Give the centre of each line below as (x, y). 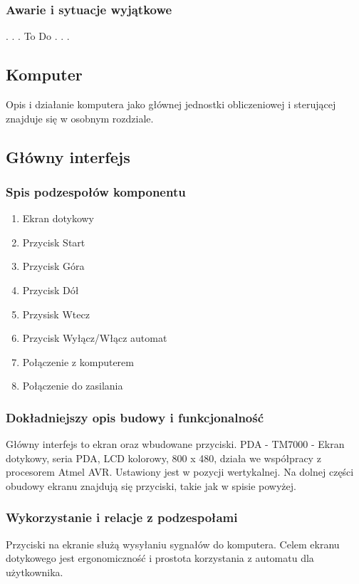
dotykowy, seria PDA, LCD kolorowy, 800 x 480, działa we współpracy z (163, 458)
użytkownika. (35, 572)
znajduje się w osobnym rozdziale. (80, 118)
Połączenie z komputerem (78, 361)
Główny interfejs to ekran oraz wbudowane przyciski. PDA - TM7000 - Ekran (175, 444)
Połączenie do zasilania (73, 386)
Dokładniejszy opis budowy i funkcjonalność (135, 417)
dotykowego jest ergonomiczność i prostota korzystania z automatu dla (160, 558)
